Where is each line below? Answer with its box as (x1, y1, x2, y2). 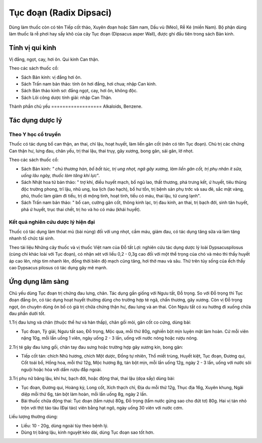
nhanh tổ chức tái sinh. (9, 235, 55, 241)
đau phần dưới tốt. (9, 311, 46, 316)
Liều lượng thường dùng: (9, 414, 58, 420)
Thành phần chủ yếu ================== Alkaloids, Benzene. (9, 103, 143, 109)
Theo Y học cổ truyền (9, 131, 61, 138)
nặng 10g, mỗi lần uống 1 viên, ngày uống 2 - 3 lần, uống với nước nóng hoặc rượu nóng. (21, 335, 198, 341)
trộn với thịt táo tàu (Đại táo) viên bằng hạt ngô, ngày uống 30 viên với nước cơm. (21, 405, 184, 410)
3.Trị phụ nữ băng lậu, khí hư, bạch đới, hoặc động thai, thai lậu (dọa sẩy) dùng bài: (9, 376, 175, 381)
